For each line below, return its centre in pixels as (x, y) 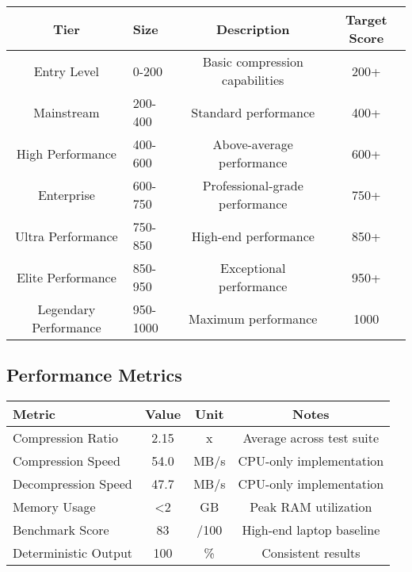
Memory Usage (54, 507)
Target (366, 19)
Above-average (253, 144)
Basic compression (253, 61)
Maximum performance (253, 318)
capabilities (253, 80)
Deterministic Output (73, 553)
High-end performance (253, 236)
